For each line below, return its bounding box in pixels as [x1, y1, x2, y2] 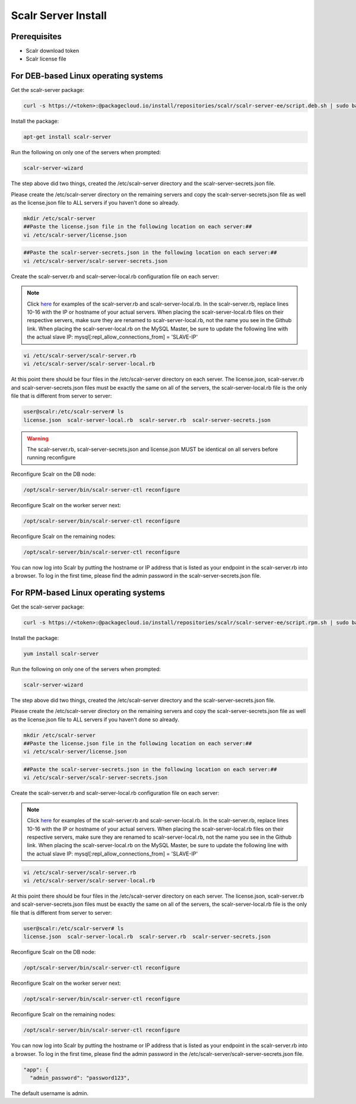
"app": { [23, 1066, 49, 1073]
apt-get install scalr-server [23, 133, 112, 141]
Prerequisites [11, 31, 62, 42]
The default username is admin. [11, 1089, 89, 1097]
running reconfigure [27, 454, 76, 461]
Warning [27, 435, 49, 442]
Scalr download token [26, 47, 80, 55]
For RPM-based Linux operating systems [11, 587, 166, 597]
